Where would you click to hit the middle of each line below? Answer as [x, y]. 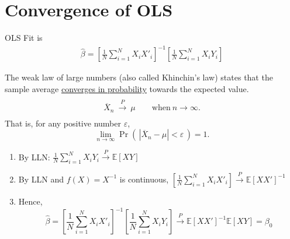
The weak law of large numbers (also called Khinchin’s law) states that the [139, 77]
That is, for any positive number [63, 123]
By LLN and [41, 179]
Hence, [30, 201]
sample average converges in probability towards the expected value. [127, 88]
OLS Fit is [24, 38]
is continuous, [144, 179]
